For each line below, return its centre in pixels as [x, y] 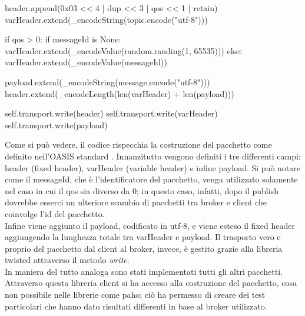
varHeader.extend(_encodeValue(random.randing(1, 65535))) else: [124, 50]
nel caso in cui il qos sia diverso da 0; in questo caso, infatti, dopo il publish [142, 190]
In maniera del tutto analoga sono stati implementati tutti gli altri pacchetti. [144, 271]
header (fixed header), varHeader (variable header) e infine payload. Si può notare [152, 167]
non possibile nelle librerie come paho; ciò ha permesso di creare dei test [135, 295]
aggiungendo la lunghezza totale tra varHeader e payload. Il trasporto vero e [143, 237]
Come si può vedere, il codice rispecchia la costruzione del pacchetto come [138, 144]
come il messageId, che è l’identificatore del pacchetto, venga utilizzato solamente [151, 179]
